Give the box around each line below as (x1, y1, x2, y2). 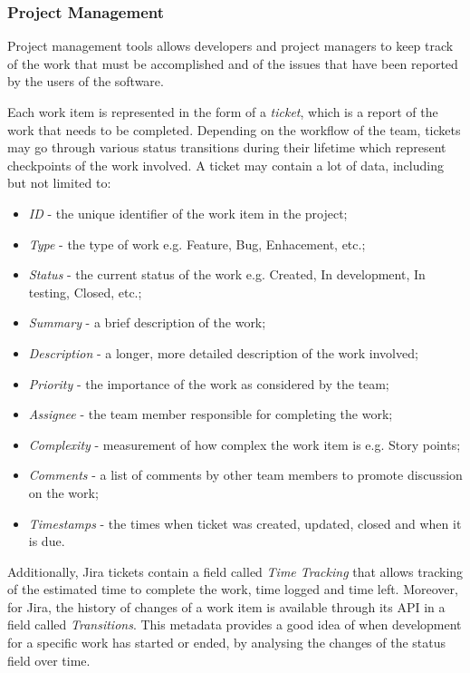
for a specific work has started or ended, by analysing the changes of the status (7, 633, 446, 652)
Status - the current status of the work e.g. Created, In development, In (28, 265, 426, 284)
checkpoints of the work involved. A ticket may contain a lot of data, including (7, 155, 444, 174)
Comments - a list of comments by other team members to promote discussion (28, 465, 463, 484)
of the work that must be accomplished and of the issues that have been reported (7, 54, 458, 73)
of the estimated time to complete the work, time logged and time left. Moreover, (7, 580, 458, 599)
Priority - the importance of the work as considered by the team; (28, 374, 389, 393)
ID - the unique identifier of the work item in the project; (28, 203, 348, 222)
